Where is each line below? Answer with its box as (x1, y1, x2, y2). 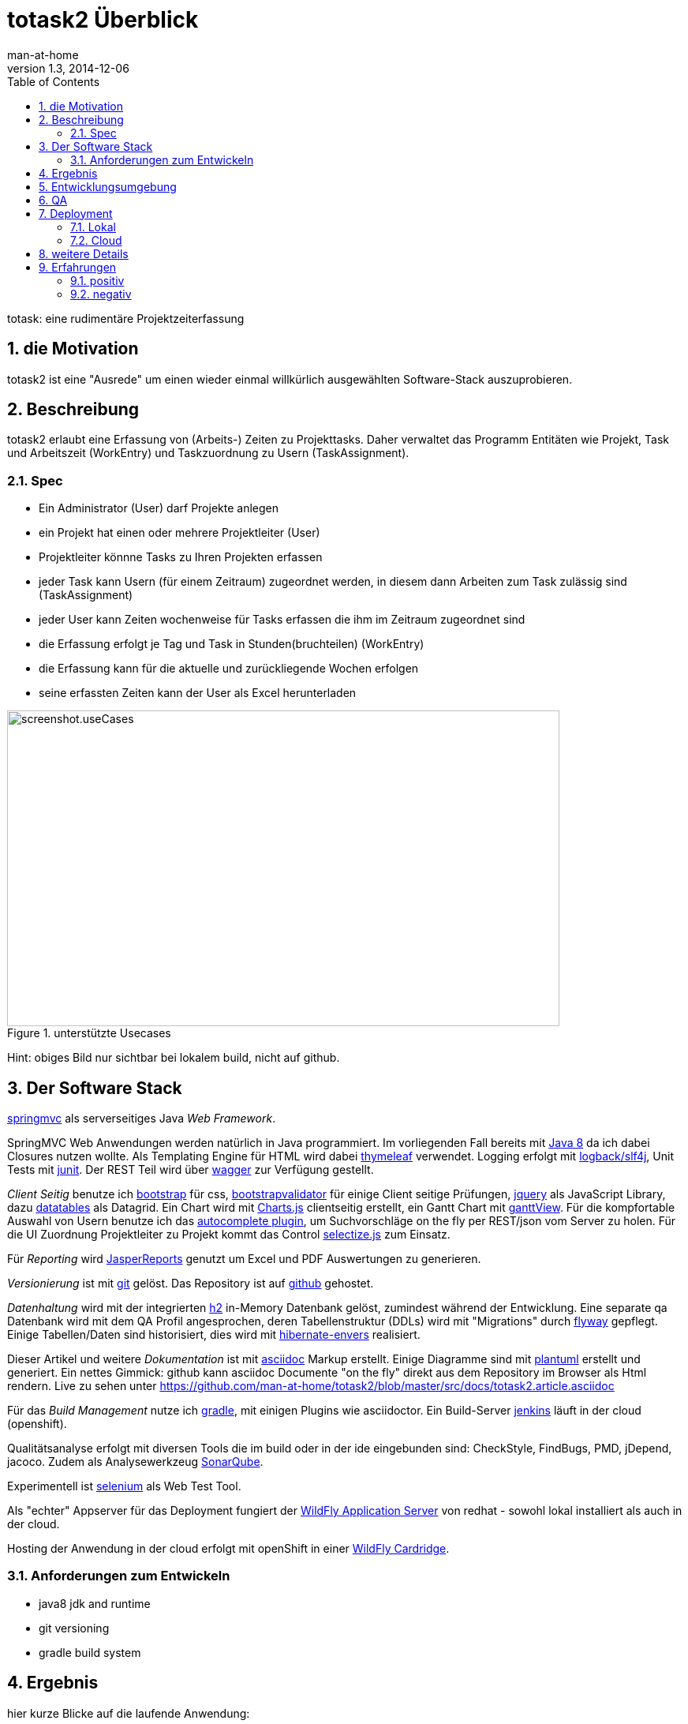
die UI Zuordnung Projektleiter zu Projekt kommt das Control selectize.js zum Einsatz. (7, 1227, 451, 1242)
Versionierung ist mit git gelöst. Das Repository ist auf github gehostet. (7, 1276, 374, 1291)
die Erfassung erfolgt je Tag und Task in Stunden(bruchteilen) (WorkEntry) (39, 637, 424, 651)
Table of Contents (7, 74, 100, 88)
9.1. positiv (70, 273, 125, 287)
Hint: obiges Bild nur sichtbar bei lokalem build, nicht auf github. (7, 1051, 340, 1065)
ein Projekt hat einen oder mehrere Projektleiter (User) (39, 526, 320, 540)
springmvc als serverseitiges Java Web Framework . (7, 1111, 276, 1126)
